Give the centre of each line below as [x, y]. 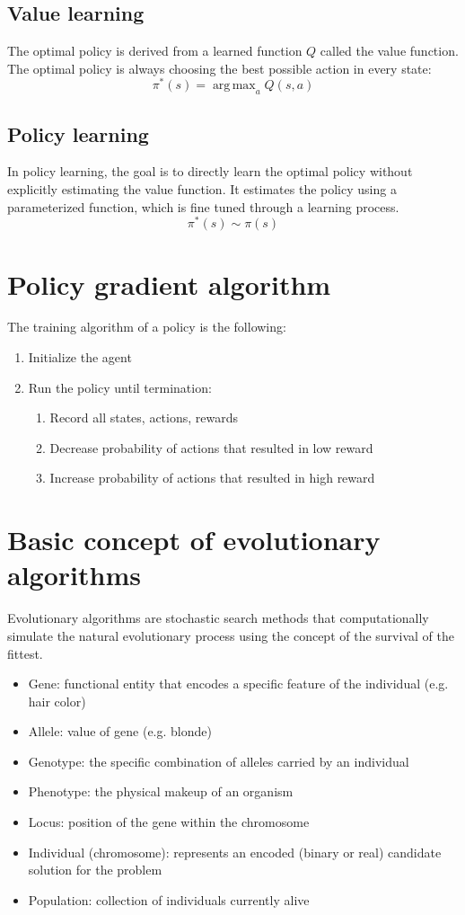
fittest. [25, 653]
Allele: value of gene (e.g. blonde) [120, 731]
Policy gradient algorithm [169, 284]
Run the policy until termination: [120, 387]
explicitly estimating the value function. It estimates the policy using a [202, 189]
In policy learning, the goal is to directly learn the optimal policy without [210, 171]
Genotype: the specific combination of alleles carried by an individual [219, 761]
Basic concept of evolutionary [194, 540]
